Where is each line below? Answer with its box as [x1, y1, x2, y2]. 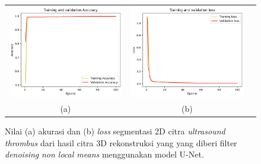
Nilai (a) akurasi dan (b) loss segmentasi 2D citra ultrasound [5, 125, 225, 137]
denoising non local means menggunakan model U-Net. [5, 148, 204, 160]
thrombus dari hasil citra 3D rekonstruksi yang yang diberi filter [5, 136, 237, 149]
